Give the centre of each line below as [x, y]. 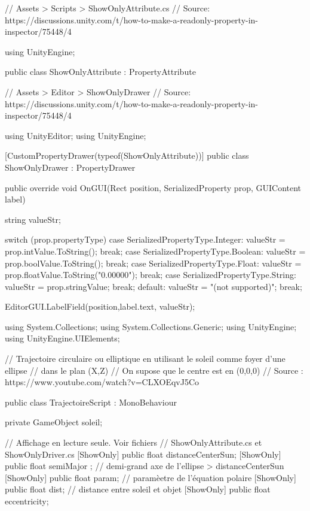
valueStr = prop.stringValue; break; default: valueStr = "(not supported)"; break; [154, 286]
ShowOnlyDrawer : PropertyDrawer [70, 167]
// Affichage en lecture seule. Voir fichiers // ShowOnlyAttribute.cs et [133, 442]
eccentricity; [27, 501]
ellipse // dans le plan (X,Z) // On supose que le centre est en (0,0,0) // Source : [154, 370]
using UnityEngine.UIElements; [62, 338]
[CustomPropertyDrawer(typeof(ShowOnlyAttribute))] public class [127, 155]
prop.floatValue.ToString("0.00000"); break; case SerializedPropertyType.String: [151, 275]
